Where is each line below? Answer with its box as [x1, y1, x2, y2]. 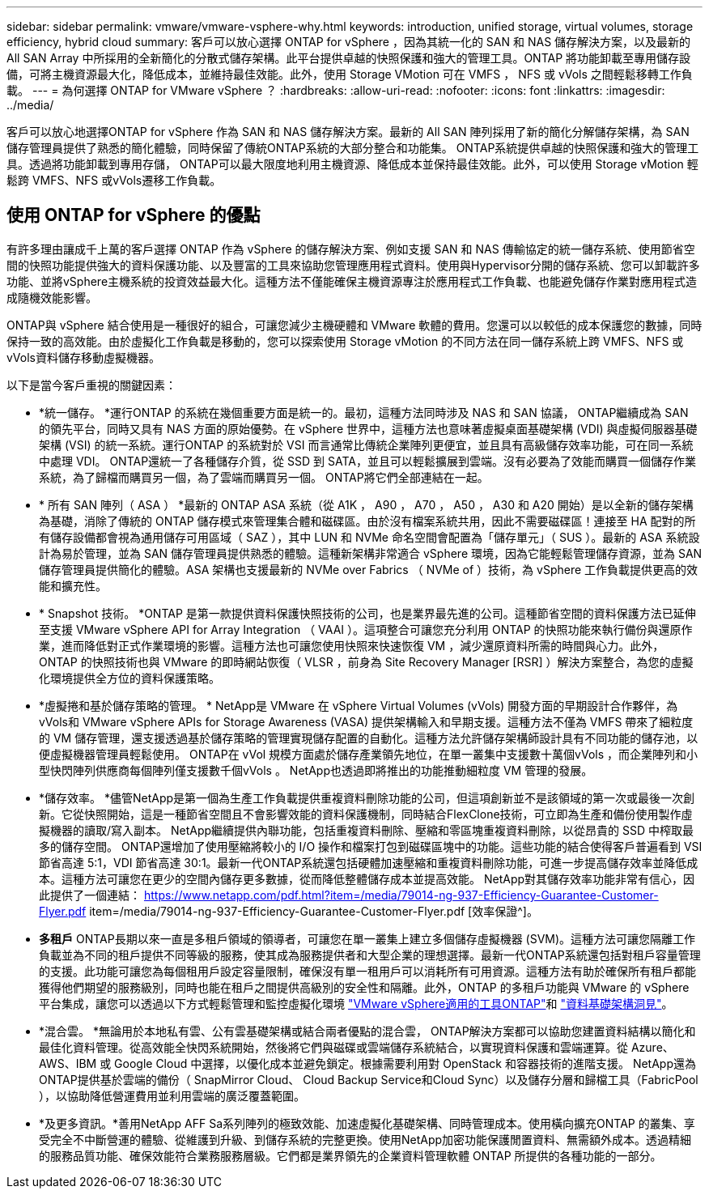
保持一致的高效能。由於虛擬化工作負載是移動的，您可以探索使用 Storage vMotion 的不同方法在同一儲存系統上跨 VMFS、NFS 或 [6, 334, 684, 348]
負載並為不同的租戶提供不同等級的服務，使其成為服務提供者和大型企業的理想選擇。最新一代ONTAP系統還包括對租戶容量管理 [39, 947, 701, 962]
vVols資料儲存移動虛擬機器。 [6, 350, 160, 364]
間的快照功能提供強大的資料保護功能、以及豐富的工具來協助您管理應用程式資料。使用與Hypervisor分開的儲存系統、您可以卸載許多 [6, 257, 700, 272]
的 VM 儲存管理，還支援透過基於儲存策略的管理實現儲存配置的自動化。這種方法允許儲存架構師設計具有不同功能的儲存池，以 [39, 730, 698, 745]
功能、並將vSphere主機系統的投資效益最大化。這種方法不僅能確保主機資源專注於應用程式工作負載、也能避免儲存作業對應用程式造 [6, 274, 698, 288]
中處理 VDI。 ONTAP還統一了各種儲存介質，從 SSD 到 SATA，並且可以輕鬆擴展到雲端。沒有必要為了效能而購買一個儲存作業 [39, 453, 696, 468]
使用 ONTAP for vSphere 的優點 [6, 205, 261, 226]
